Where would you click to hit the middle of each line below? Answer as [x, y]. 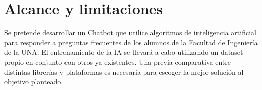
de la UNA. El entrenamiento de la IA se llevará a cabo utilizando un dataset [124, 52]
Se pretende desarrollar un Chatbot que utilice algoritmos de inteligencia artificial [130, 32]
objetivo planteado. [34, 82]
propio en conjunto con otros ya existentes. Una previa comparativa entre [117, 62]
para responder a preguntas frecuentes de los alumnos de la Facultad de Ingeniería [131, 42]
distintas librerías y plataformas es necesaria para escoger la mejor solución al [124, 72]
